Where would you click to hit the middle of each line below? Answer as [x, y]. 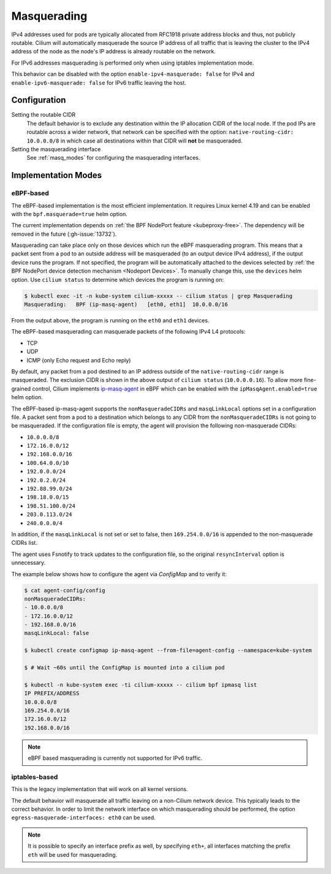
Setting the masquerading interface [56, 149]
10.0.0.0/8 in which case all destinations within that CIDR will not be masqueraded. [135, 141]
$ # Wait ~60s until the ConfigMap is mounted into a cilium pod [124, 668]
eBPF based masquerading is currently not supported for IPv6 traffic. [115, 758]
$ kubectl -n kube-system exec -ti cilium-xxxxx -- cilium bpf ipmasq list [141, 685]
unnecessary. [29, 563]
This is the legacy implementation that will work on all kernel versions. [100, 789]
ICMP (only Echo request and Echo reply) [79, 360]
